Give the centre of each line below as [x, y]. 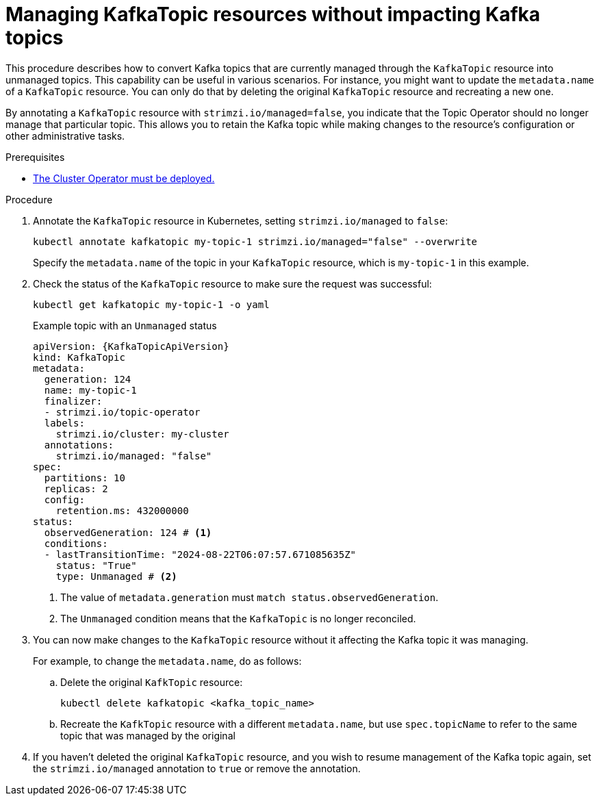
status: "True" [96, 565]
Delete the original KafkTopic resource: [152, 682]
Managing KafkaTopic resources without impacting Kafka [273, 14]
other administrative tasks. [65, 136]
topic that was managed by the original [148, 735]
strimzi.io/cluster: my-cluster [142, 434]
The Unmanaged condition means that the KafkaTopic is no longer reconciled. [238, 618]
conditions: [76, 543]
